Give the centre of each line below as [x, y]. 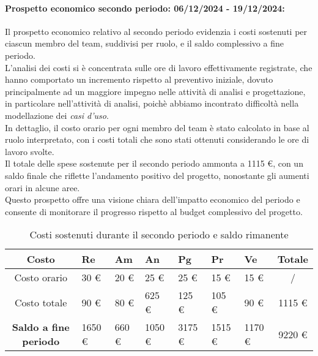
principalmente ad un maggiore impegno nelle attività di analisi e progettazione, [155, 91]
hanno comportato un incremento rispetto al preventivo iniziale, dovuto [139, 79]
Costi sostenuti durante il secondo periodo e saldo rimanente [159, 235]
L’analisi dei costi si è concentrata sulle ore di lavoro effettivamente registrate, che [159, 67]
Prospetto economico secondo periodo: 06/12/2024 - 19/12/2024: [145, 8]
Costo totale [41, 302]
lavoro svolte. [30, 151]
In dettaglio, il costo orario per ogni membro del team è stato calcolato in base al [157, 127]
